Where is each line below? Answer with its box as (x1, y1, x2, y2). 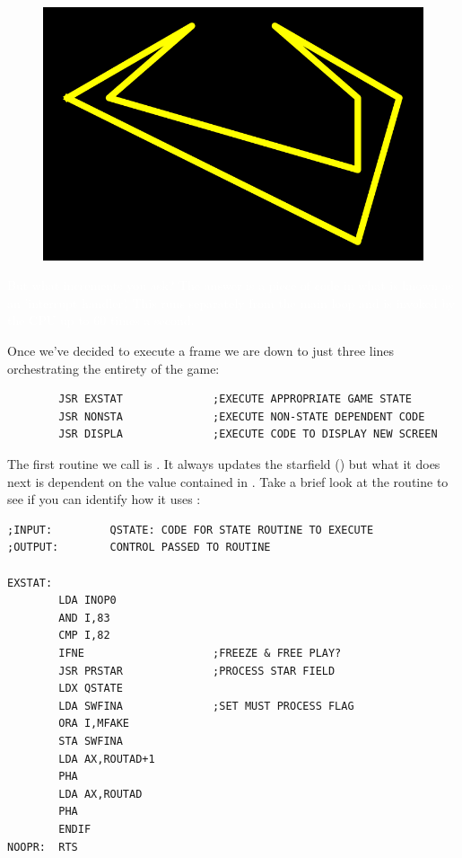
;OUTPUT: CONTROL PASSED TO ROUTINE (7, 541, 271, 554)
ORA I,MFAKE (58, 717, 130, 730)
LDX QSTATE (58, 682, 123, 695)
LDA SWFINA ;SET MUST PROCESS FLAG (58, 699, 354, 712)
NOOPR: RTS (7, 840, 78, 854)
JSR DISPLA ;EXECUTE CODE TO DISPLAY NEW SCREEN (58, 428, 438, 441)
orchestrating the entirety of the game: (7, 358, 220, 377)
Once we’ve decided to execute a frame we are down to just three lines (7, 341, 395, 360)
